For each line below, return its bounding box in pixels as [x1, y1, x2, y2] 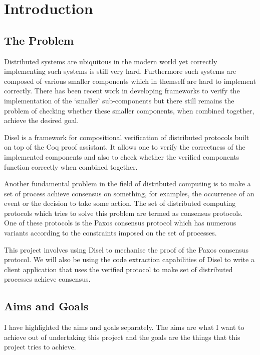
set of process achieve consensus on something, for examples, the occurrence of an [4, 188, 254, 198]
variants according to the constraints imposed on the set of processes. [4, 227, 217, 238]
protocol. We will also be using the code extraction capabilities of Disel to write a [4, 254, 254, 265]
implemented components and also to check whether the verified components [4, 151, 239, 162]
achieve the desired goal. [4, 115, 79, 126]
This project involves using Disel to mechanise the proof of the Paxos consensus [4, 244, 249, 255]
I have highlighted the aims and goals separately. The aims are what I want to [4, 322, 244, 332]
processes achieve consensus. [4, 274, 91, 284]
